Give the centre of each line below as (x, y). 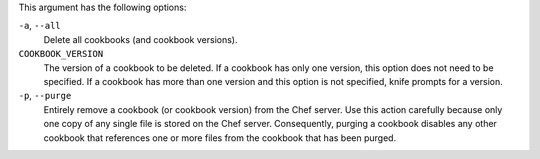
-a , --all (39, 26)
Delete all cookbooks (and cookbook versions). (140, 39)
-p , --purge (45, 96)
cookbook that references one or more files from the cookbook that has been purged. (220, 137)
